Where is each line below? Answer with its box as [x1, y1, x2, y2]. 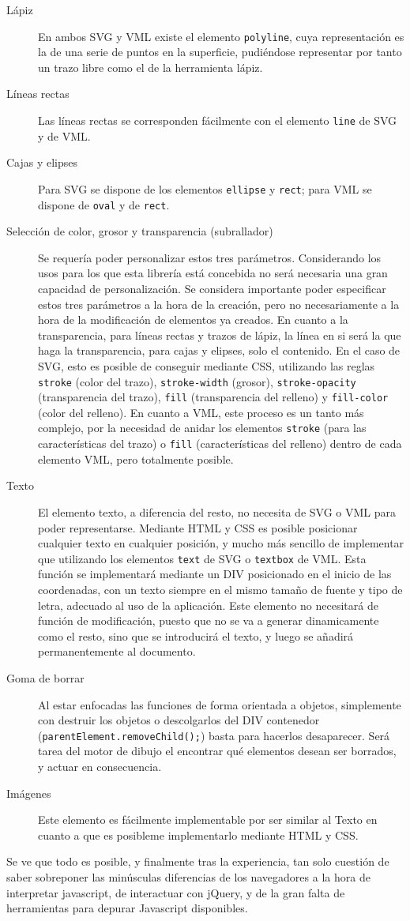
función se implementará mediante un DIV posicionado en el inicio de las [38, 566, 392, 582]
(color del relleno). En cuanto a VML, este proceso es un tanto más [38, 404, 364, 420]
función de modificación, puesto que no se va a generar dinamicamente [38, 612, 379, 629]
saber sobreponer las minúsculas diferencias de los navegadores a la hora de [6, 868, 371, 885]
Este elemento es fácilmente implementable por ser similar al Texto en [38, 811, 378, 828]
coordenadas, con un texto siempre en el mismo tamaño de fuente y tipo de [38, 581, 403, 597]
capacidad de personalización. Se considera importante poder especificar [38, 280, 386, 296]
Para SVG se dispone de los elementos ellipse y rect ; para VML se [38, 180, 372, 197]
